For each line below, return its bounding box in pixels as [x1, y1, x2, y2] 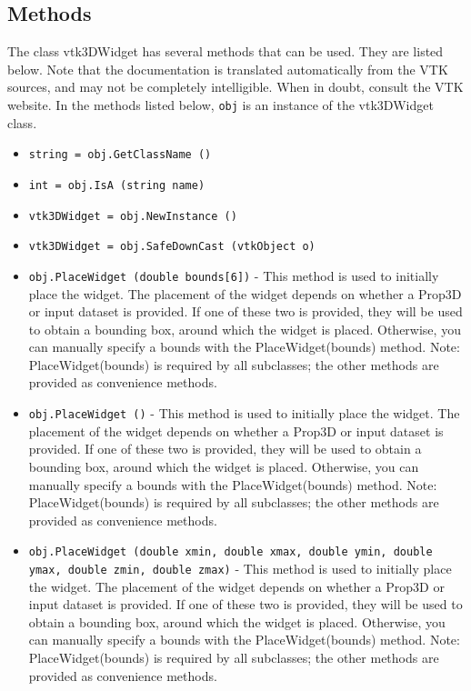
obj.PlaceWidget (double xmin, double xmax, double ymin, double [28, 546, 433, 559]
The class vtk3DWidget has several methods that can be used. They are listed [7, 42, 444, 61]
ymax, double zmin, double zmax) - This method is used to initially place [28, 558, 452, 577]
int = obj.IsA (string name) [28, 178, 205, 192]
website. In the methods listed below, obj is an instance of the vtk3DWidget [7, 95, 434, 114]
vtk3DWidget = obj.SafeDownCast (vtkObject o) [28, 240, 316, 254]
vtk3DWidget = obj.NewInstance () [28, 209, 237, 223]
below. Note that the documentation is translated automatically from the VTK [7, 59, 448, 78]
